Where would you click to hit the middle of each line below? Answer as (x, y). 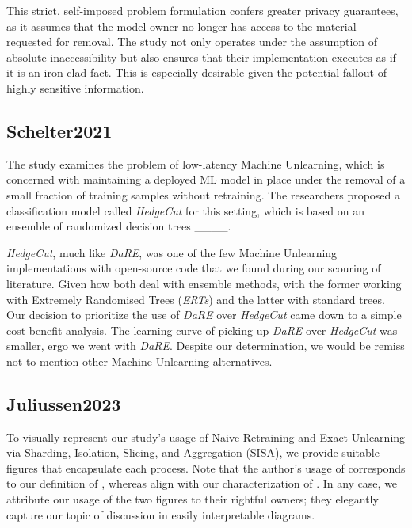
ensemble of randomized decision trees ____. (119, 226)
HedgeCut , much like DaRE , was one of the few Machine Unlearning (172, 252)
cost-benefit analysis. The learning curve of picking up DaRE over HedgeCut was (202, 330)
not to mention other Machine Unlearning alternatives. (139, 361)
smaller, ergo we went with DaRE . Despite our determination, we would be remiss (206, 346)
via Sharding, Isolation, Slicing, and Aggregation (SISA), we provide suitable (193, 452)
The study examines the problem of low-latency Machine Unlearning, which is (196, 163)
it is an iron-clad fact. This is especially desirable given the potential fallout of (196, 72)
